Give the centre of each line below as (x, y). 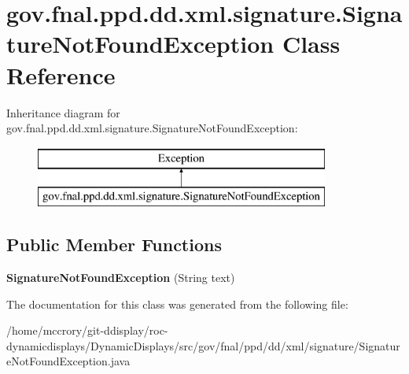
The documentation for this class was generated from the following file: (177, 304)
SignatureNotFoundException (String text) (121, 278)
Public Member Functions (114, 244)
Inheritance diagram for (63, 112)
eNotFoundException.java (68, 361)
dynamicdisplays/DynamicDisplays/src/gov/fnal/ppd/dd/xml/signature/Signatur (203, 345)
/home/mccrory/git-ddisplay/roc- (87, 330)
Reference (61, 74)
